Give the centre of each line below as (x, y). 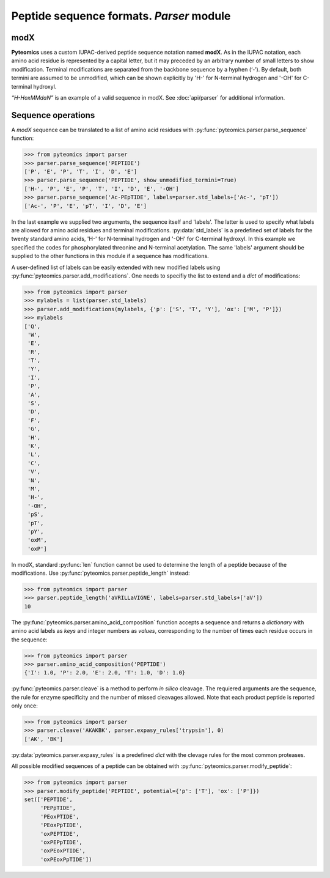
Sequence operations (53, 115)
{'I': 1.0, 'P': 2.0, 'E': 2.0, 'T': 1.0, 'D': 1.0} (105, 673)
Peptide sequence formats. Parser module (121, 16)
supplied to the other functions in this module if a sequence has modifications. (110, 256)
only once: (24, 706)
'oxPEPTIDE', (60, 834)
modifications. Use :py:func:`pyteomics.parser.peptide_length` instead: (101, 573)
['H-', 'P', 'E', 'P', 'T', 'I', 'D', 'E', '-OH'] (102, 189)
